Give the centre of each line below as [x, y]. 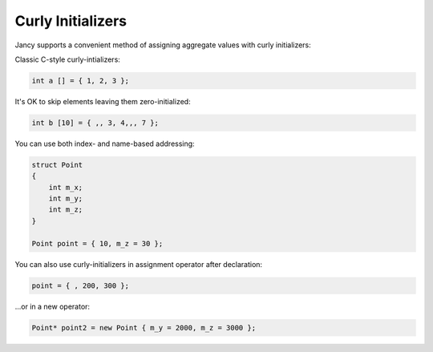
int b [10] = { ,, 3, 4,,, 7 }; [95, 123]
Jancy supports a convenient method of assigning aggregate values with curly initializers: [163, 45]
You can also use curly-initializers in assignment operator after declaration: [139, 264]
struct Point [57, 165]
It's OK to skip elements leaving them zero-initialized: [103, 101]
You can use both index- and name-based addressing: [105, 144]
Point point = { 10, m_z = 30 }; [97, 243]
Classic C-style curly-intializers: [67, 59]
